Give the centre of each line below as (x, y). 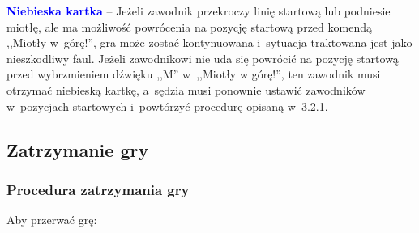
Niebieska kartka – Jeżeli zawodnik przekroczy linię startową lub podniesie (199, 11)
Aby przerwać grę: (52, 220)
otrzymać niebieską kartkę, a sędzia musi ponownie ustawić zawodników (186, 89)
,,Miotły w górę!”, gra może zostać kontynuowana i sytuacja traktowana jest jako (209, 42)
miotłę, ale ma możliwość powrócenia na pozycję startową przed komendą (189, 26)
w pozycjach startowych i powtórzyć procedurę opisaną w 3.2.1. (167, 106)
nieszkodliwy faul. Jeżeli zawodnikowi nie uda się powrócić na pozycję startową (203, 58)
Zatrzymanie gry (78, 149)
